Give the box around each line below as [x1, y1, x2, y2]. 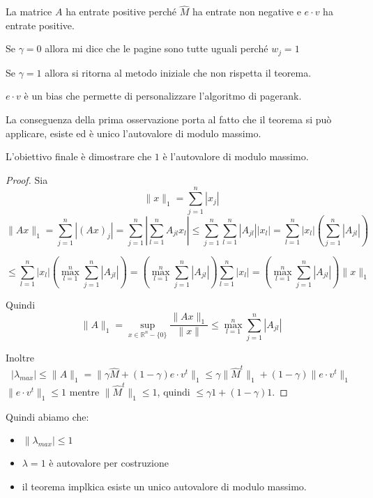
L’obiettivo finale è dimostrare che [6, 149, 152, 164]
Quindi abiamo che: [6, 409, 89, 423]
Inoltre [6, 350, 34, 365]
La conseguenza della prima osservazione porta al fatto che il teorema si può [6, 112, 332, 127]
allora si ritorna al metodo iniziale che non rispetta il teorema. [45, 65, 312, 79]
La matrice [6, 4, 52, 19]
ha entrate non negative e [192, 4, 301, 19]
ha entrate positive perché [66, 4, 176, 19]
